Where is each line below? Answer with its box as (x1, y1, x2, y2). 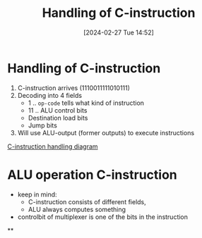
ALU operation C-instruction (7, 167, 178, 182)
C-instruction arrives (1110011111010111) (17, 83, 131, 92)
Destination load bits (28, 113, 88, 122)
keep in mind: (17, 190, 58, 199)
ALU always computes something (28, 205, 126, 213)
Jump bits (28, 121, 58, 130)
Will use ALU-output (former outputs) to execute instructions (17, 128, 195, 137)
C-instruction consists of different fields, (28, 197, 146, 206)
